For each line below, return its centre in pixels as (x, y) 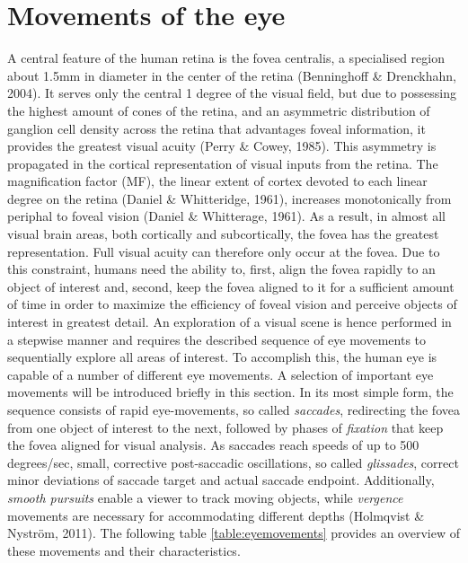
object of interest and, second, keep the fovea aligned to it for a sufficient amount (231, 286)
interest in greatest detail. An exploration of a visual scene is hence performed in (230, 322)
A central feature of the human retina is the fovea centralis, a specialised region (226, 58)
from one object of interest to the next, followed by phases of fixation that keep (225, 427)
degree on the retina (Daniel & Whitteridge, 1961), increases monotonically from (230, 198)
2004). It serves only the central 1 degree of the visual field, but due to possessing (232, 93)
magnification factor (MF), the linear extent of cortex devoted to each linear (217, 181)
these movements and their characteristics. (124, 550)
